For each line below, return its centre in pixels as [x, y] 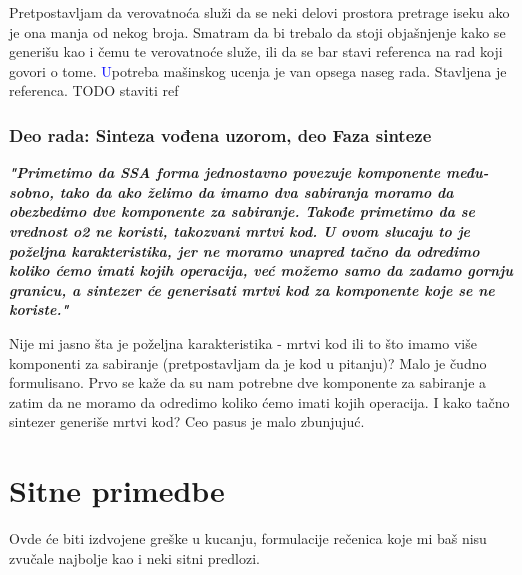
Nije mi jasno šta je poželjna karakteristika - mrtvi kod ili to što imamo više [243, 342]
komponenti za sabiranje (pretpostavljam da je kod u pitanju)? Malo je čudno [248, 362]
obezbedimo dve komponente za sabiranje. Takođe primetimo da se [242, 211]
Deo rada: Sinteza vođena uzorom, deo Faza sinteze [220, 134]
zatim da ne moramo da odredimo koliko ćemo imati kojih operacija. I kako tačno [259, 401]
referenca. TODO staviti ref [94, 90]
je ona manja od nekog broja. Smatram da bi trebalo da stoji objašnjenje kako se [257, 31]
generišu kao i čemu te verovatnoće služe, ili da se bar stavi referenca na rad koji [256, 51]
